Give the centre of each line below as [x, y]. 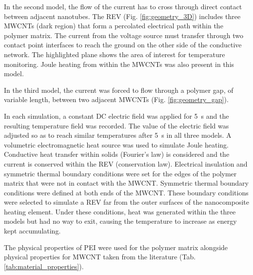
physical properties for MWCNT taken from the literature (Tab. [100, 257]
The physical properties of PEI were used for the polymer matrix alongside [116, 247]
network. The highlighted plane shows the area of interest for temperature [115, 54]
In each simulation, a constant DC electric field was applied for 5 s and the [117, 116]
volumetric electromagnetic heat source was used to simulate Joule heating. [117, 144]
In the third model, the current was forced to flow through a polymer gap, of [119, 90]
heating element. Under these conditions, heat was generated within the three [120, 211]
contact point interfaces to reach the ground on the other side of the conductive [123, 45]
